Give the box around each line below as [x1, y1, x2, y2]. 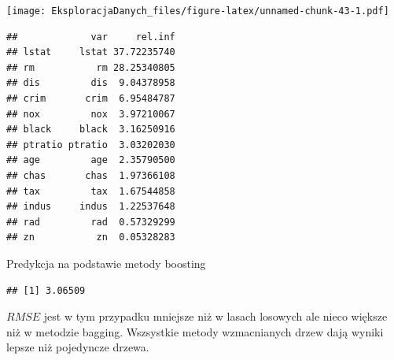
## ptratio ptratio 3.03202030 [6, 139, 175, 150]
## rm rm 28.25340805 [6, 61, 175, 73]
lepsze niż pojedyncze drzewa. [6, 339, 149, 355]
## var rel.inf [6, 31, 175, 43]
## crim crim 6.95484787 [6, 93, 175, 105]
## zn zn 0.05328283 [6, 232, 175, 243]
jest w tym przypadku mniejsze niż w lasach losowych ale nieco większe [43, 308, 388, 325]
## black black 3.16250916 [6, 124, 175, 135]
